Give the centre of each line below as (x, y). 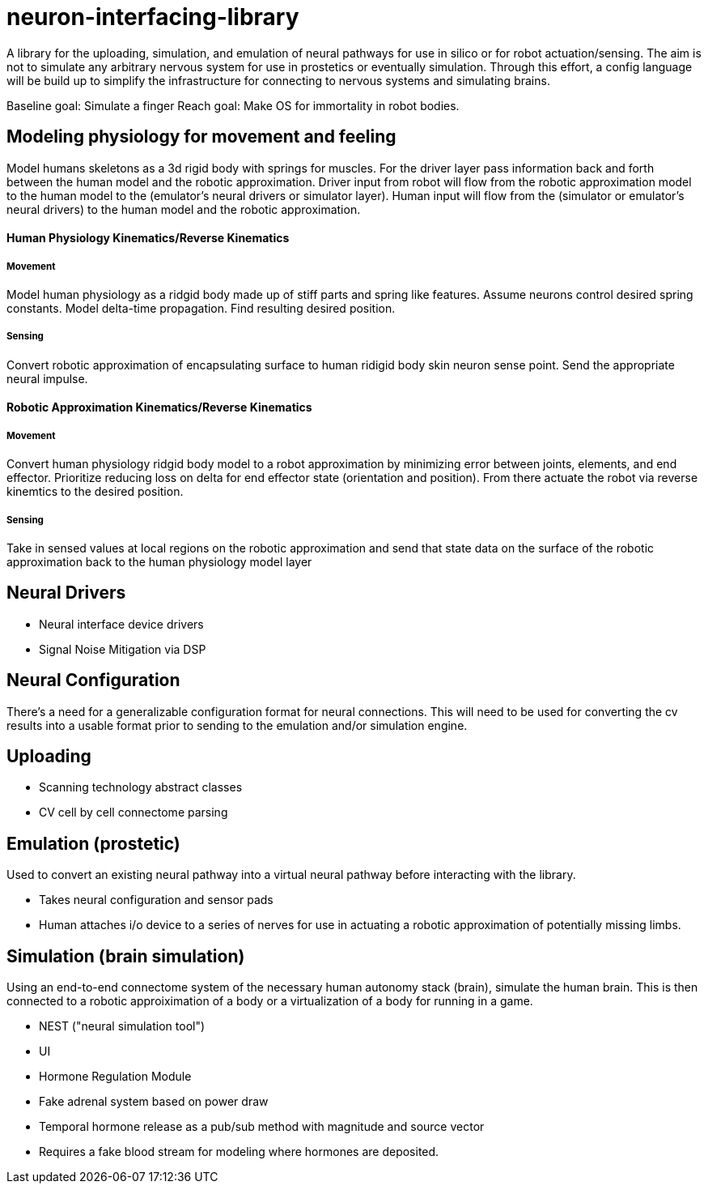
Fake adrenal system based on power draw (154, 1102)
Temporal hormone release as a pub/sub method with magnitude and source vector (262, 1127)
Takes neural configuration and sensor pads (156, 900)
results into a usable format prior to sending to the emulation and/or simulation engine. (237, 725)
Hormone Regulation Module (115, 1077)
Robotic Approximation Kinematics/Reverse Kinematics (159, 407)
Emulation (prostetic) (93, 843)
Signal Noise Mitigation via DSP (123, 649)
